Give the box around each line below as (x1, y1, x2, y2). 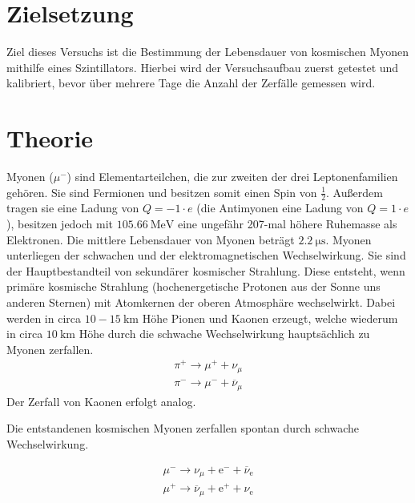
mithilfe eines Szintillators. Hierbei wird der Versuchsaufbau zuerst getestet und (6, 58, 399, 75)
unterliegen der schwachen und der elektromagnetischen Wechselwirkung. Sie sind (6, 247, 406, 264)
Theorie (6, 122, 94, 155)
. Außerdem (326, 183, 383, 200)
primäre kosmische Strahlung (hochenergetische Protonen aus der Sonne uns (6, 278, 381, 295)
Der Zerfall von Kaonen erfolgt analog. (6, 392, 196, 409)
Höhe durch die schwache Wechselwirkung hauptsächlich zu (79, 325, 370, 342)
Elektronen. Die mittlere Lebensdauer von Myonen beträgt (6, 231, 295, 247)
